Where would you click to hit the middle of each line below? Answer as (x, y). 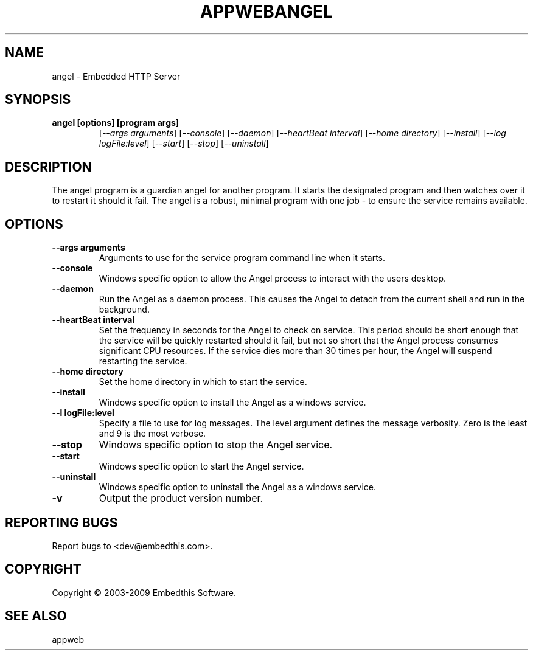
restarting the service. (143, 361)
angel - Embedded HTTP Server (116, 76)
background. (124, 310)
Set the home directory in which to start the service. (203, 382)
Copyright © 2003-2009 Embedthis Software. (144, 592)
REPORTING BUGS (61, 522)
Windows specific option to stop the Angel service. (216, 445)
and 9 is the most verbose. (152, 434)
